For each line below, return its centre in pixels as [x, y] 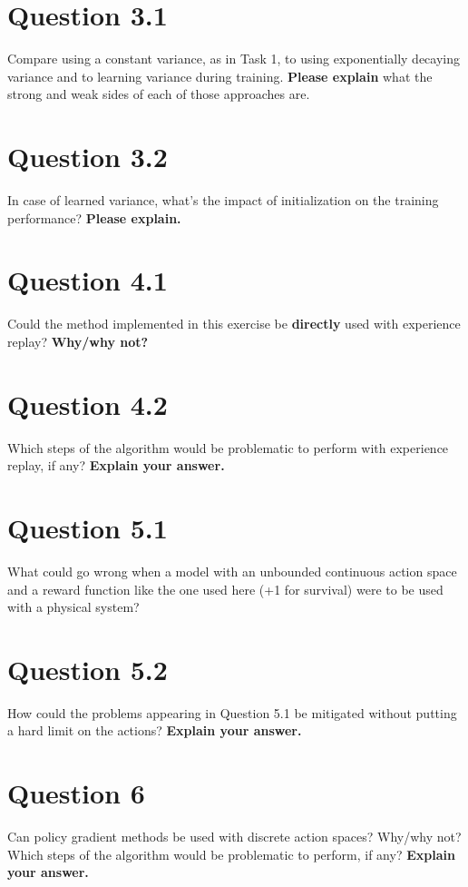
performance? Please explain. [94, 217]
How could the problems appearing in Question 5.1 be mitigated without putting [232, 712]
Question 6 [76, 793]
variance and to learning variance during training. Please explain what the [220, 76]
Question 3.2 [88, 157]
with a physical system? [73, 607]
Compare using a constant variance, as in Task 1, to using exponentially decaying [234, 59]
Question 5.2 [88, 669]
